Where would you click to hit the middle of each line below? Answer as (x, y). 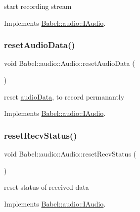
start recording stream (38, 6)
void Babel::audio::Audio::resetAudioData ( (70, 63)
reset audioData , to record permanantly (64, 96)
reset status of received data (47, 187)
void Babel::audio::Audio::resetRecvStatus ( (70, 154)
